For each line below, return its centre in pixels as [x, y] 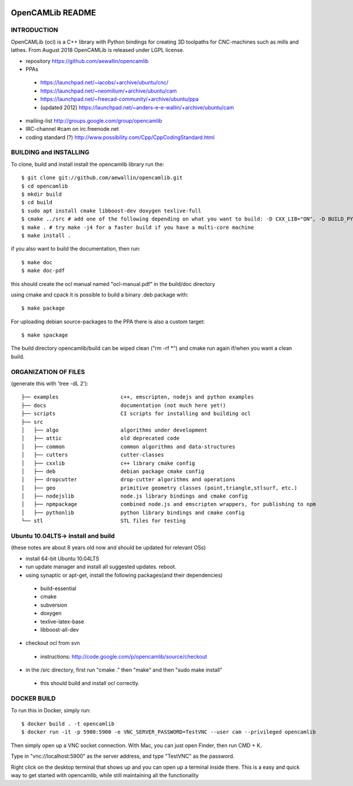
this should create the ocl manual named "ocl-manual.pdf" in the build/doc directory [113, 284]
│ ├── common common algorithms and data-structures [128, 446]
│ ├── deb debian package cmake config [113, 471]
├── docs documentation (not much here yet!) [124, 405]
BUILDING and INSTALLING [50, 152]
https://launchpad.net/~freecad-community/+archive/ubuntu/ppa [120, 99]
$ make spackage [45, 335]
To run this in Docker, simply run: [51, 710]
